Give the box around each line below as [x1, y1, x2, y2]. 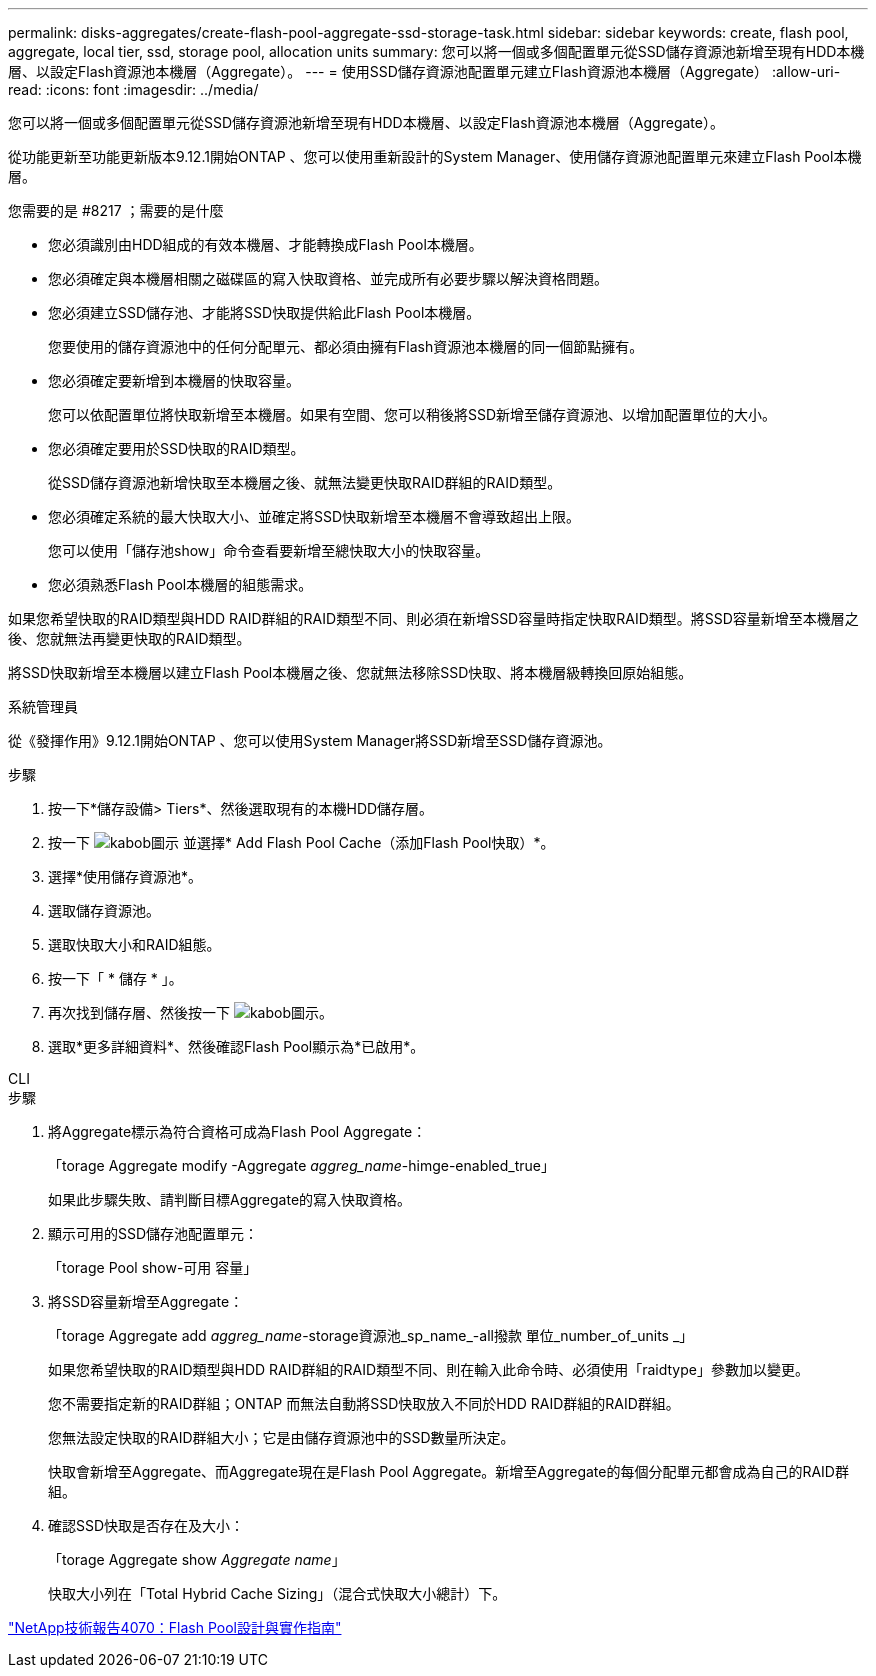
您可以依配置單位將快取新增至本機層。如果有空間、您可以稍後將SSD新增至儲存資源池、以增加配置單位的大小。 [48, 406, 777, 423]
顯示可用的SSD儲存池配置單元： [48, 1225, 259, 1242]
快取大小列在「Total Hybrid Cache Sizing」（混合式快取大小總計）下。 [48, 1585, 507, 1602]
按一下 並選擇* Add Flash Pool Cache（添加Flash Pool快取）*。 [48, 834, 555, 851]
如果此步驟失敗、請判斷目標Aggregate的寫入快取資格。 [48, 1191, 412, 1208]
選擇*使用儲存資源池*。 [48, 868, 203, 885]
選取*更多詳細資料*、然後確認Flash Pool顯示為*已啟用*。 [48, 1038, 425, 1055]
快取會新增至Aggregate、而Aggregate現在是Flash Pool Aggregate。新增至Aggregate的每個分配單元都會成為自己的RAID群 [48, 1463, 849, 1480]
